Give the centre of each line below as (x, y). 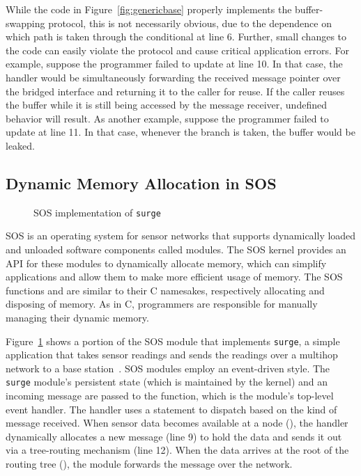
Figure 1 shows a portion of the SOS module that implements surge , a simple (173, 341)
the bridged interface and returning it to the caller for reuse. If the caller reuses (175, 91)
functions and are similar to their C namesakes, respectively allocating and (165, 290)
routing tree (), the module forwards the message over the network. (149, 464)
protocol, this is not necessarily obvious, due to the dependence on (190, 23)
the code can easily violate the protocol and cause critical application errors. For (177, 50)
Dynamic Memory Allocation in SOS (141, 183)
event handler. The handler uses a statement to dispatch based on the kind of (171, 409)
